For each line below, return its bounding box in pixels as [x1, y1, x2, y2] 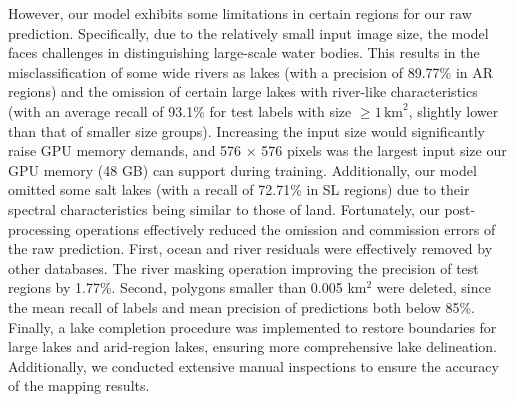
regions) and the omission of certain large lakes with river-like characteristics [8, 81, 478, 102]
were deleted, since [376, 277, 491, 298]
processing [8, 218, 71, 239]
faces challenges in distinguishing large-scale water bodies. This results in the [8, 42, 480, 63]
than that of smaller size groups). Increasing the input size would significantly [8, 120, 485, 141]
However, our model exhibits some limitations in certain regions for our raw [8, 3, 472, 23]
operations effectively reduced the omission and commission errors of [75, 218, 496, 239]
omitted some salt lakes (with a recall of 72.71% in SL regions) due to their [8, 179, 470, 200]
